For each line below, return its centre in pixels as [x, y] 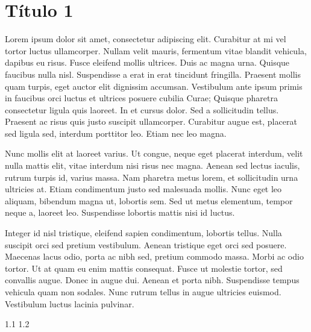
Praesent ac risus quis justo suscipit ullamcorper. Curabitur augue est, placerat [151, 121]
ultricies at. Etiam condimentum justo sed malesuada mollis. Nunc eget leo [143, 189]
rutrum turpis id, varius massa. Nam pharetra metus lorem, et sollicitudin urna [152, 177]
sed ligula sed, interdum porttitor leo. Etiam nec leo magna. [116, 133]
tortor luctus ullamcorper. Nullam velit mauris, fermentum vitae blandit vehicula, [156, 50]
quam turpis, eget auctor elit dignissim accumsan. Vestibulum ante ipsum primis [154, 86]
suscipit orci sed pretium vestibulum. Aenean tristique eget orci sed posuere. [146, 244]
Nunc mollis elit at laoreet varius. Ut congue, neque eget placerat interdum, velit [154, 153]
